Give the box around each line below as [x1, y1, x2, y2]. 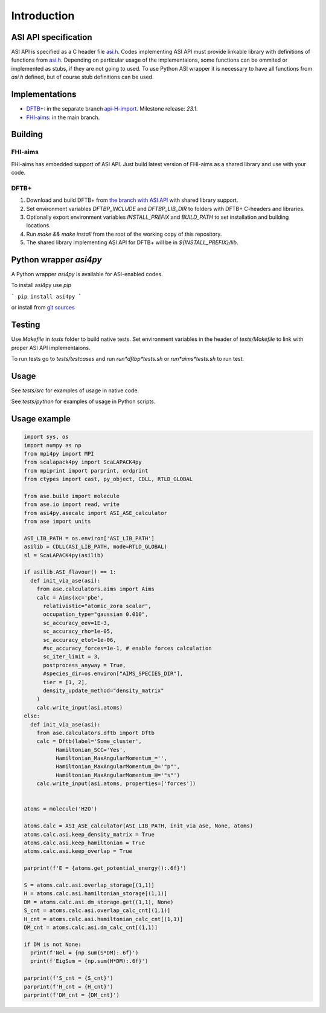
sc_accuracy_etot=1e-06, [43, 636, 117, 643]
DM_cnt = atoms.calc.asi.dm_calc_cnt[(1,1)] [24, 924, 158, 931]
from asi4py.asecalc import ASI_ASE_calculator [24, 510, 167, 516]
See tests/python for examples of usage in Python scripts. [11, 398, 156, 405]
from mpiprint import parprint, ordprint [24, 467, 149, 474]
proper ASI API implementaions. [11, 344, 91, 351]
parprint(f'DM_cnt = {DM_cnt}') [24, 992, 120, 998]
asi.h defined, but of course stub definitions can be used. [11, 73, 154, 81]
